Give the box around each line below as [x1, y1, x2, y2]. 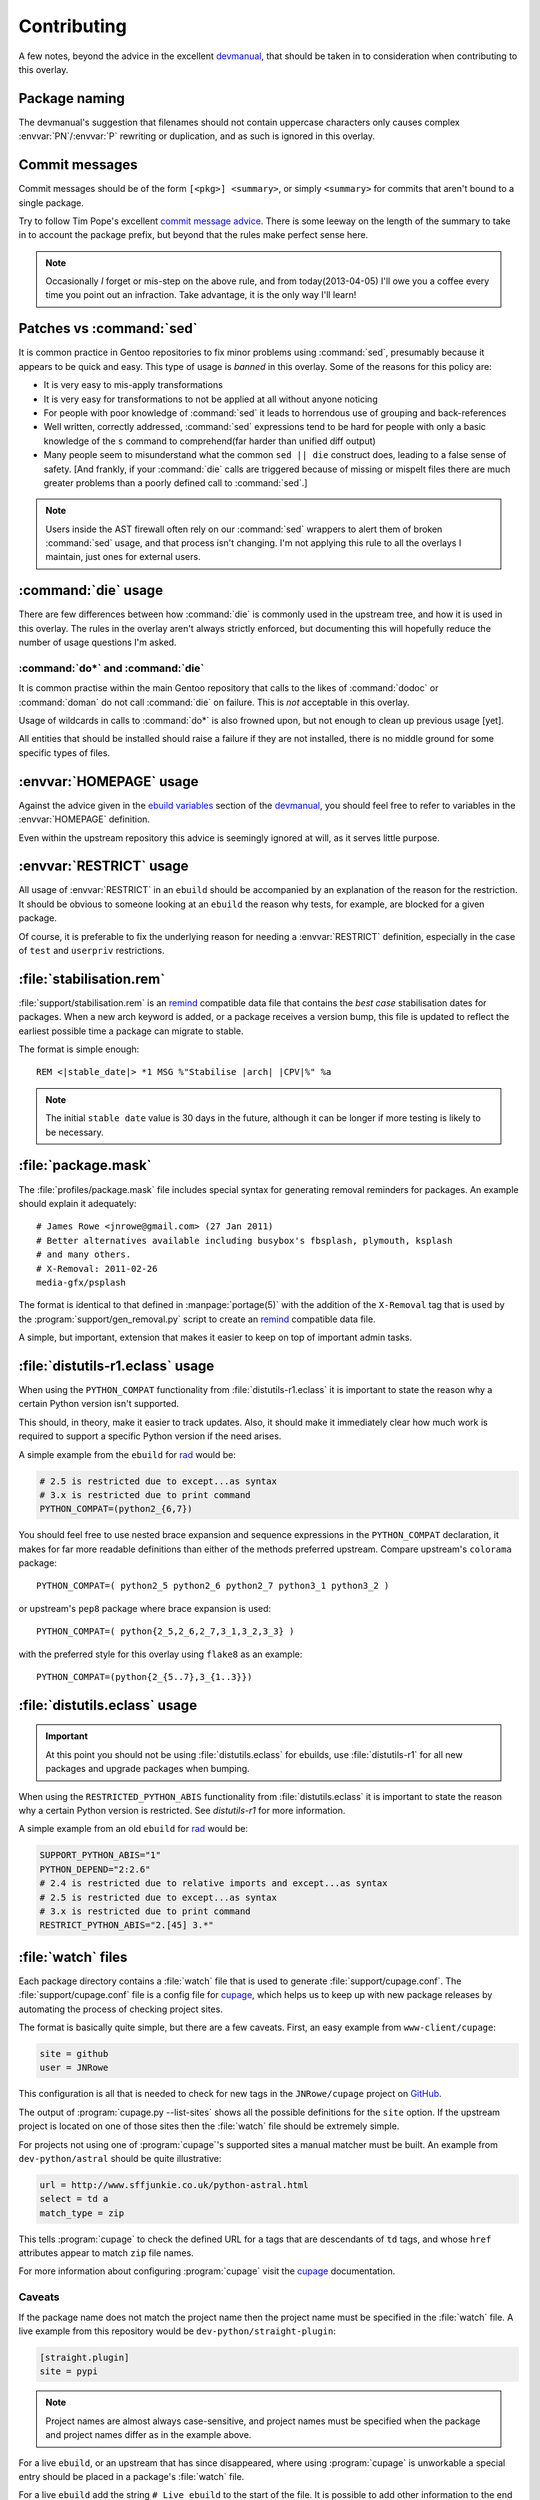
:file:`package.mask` [18, 1157, 152, 1174]
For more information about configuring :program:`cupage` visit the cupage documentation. [18, 2265, 396, 2277]
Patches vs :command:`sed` [18, 320, 198, 337]
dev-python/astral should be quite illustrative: [18, 2152, 222, 2164]
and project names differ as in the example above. [45, 2429, 252, 2441]
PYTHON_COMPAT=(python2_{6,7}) [39, 1503, 194, 1515]
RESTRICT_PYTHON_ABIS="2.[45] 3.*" [39, 1920, 214, 1931]
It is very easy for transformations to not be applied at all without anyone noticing [43, 393, 379, 405]
